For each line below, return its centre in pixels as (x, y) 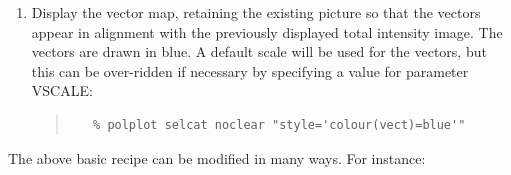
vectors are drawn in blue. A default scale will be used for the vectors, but (259, 51)
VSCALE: (62, 90)
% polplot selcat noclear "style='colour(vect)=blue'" (279, 124)
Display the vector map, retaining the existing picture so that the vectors (256, 12)
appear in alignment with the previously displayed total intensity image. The (267, 31)
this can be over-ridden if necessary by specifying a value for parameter (250, 70)
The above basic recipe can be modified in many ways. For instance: (217, 157)
